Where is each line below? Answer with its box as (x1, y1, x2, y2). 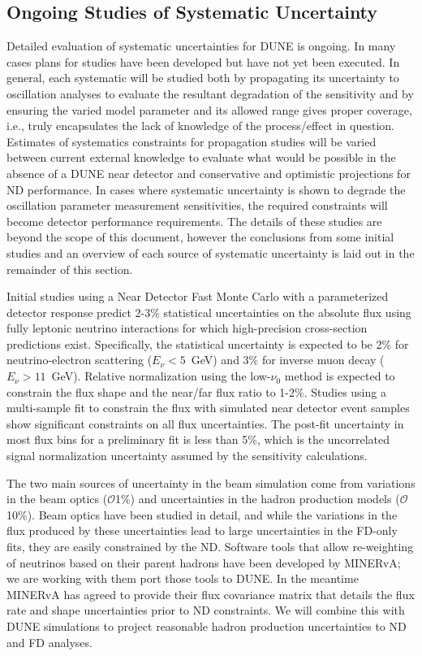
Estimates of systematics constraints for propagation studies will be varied (6, 133, 377, 150)
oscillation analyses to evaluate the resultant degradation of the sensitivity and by (6, 85, 414, 102)
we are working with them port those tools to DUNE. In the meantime (6, 570, 359, 587)
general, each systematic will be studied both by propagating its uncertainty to (6, 69, 399, 86)
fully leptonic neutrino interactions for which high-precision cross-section (6, 319, 368, 337)
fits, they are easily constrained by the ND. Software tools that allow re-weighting (6, 538, 414, 555)
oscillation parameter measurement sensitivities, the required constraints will (6, 197, 388, 214)
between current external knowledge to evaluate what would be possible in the (6, 149, 396, 166)
